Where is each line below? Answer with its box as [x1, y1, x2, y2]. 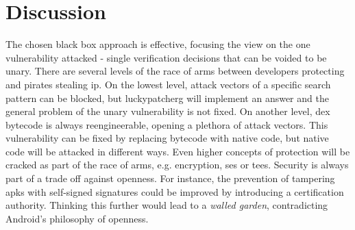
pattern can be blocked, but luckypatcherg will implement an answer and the [5, 90, 329, 105]
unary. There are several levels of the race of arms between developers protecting [5, 64, 345, 78]
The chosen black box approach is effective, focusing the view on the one [5, 37, 310, 51]
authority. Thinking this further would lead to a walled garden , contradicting [5, 198, 328, 212]
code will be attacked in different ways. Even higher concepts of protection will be [5, 144, 350, 158]
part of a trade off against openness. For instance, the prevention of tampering [5, 171, 335, 186]
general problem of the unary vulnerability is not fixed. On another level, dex [5, 104, 330, 118]
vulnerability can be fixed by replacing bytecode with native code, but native [5, 131, 329, 145]
